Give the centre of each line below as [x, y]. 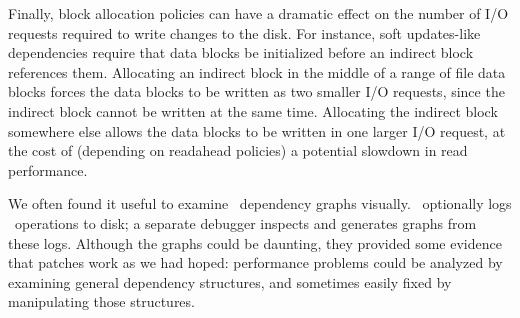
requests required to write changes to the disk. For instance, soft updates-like [244, 32]
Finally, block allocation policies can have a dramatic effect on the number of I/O [258, 13]
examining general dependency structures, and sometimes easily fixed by [230, 281]
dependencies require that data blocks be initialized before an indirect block [241, 52]
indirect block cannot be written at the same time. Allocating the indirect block [253, 110]
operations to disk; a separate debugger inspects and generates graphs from [245, 222]
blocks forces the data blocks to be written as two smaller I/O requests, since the [256, 91]
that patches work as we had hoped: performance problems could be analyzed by [255, 262]
